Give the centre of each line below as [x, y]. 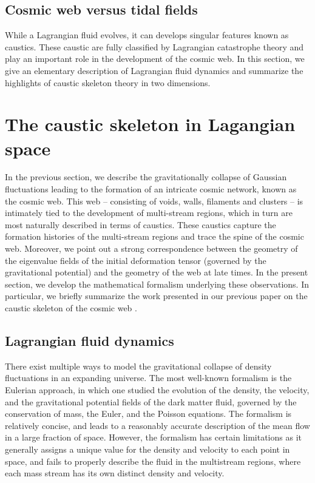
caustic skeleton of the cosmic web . [71, 308]
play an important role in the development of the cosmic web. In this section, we [155, 59]
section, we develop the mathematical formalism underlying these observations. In [157, 284]
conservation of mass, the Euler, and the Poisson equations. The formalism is [148, 414]
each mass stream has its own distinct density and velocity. [115, 473]
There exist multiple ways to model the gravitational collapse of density [138, 366]
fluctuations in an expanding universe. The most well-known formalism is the [148, 378]
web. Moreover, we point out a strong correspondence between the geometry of [151, 248]
